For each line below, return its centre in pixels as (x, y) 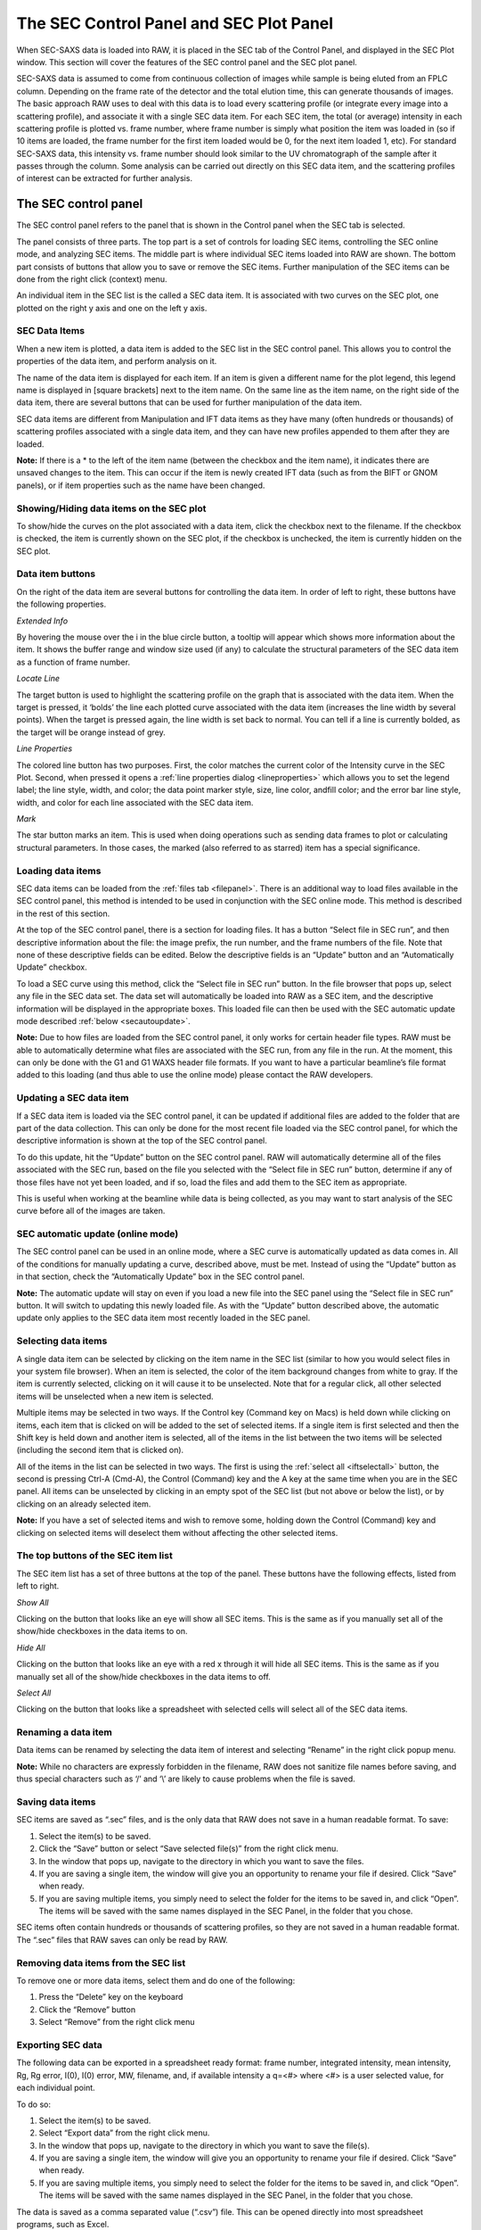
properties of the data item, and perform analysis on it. (117, 361)
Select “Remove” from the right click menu (117, 2022)
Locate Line (38, 679)
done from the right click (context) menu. (92, 279)
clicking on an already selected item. (84, 1504)
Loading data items (59, 871)
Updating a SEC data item (73, 1098)
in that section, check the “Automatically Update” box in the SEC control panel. (160, 1276)
